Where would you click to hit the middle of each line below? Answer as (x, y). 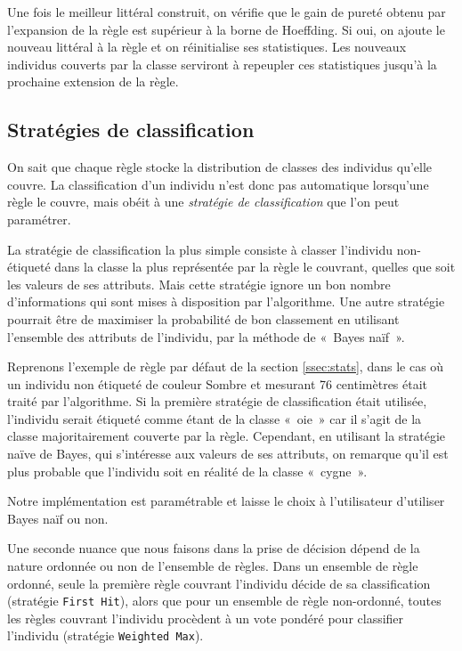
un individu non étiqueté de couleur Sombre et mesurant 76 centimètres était (218, 383)
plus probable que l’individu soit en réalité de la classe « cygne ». (187, 471)
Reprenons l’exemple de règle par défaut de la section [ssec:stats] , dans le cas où (226, 366)
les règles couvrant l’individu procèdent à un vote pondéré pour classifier (206, 618)
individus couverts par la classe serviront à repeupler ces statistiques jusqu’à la (222, 64)
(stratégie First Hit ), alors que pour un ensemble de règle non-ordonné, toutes (224, 601)
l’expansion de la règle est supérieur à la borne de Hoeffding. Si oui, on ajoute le (226, 29)
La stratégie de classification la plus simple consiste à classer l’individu (200, 249)
